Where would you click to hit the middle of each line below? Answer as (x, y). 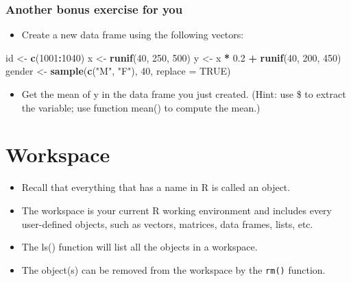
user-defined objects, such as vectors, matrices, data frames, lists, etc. (167, 223)
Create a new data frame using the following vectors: (133, 35)
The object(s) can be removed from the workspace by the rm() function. (173, 269)
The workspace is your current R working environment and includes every (177, 210)
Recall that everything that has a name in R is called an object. (156, 187)
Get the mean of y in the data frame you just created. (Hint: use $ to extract (184, 94)
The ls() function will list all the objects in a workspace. (140, 247)
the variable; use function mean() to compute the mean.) (141, 107)
